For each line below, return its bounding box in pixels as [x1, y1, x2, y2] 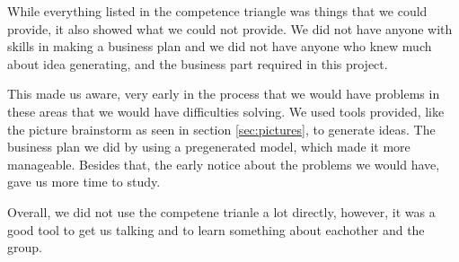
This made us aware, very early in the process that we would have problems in [7, 84, 440, 103]
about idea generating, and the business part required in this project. [7, 54, 388, 73]
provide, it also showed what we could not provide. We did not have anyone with [7, 19, 453, 38]
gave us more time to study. [7, 172, 161, 191]
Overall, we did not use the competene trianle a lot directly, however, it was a [7, 202, 436, 221]
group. [7, 238, 42, 257]
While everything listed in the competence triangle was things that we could [7, 2, 428, 20]
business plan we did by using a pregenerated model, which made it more [7, 137, 410, 156]
